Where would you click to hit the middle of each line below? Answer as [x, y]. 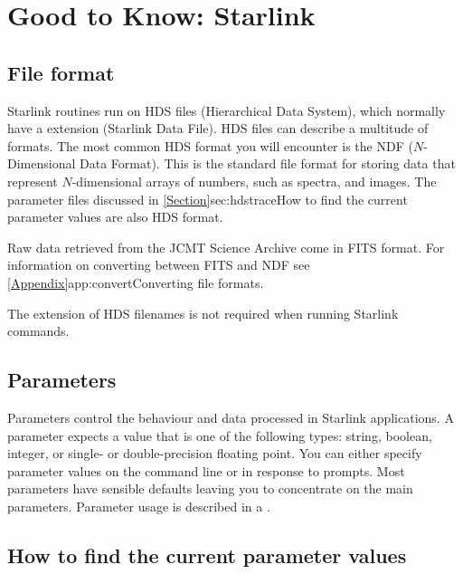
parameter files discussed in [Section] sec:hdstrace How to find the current [208, 199]
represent [33, 181]
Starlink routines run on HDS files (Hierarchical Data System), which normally [227, 110]
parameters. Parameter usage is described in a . [139, 506]
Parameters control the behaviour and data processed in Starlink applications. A [231, 417]
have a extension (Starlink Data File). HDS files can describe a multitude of [218, 128]
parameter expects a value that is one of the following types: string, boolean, [220, 435]
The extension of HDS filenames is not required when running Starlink [203, 313]
